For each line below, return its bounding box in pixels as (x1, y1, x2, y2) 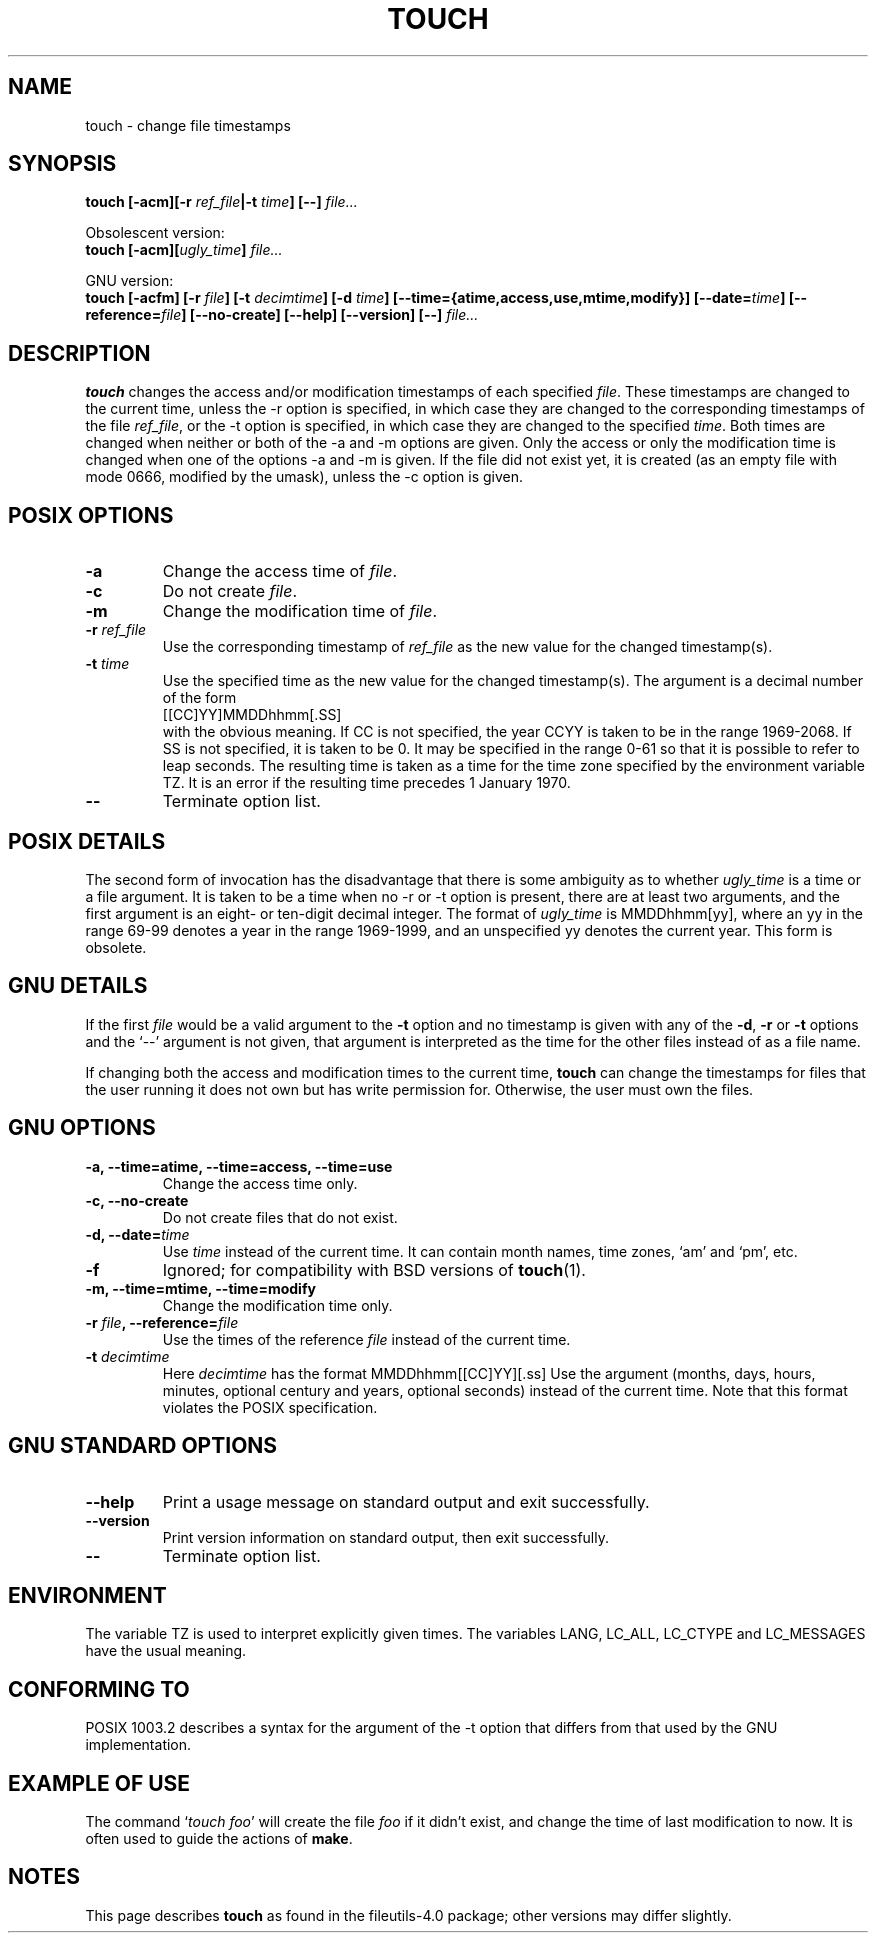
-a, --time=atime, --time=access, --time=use (85, 1157, 393, 1175)
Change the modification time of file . (162, 601, 438, 622)
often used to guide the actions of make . (85, 1830, 353, 1848)
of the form (162, 689, 237, 707)
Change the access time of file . (162, 561, 398, 582)
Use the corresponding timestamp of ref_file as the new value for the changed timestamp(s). (162, 638, 773, 656)
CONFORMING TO (8, 1676, 190, 1702)
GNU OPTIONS (8, 1115, 156, 1141)
